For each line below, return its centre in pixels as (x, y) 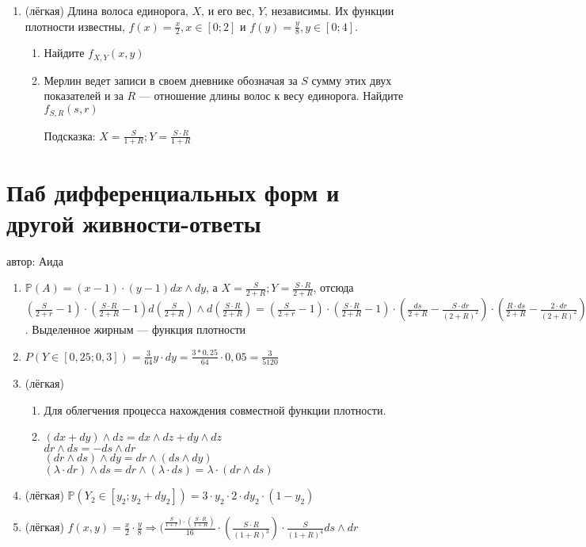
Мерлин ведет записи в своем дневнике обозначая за (171, 80)
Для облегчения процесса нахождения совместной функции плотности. (215, 409)
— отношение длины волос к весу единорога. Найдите (271, 96)
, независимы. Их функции (329, 10)
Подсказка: (70, 135)
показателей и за (84, 96)
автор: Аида (35, 260)
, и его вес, (228, 10)
